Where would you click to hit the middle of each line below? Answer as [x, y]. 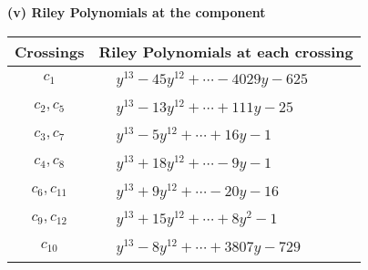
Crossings [50, 51]
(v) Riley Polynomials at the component [137, 12]
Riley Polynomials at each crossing [226, 51]
